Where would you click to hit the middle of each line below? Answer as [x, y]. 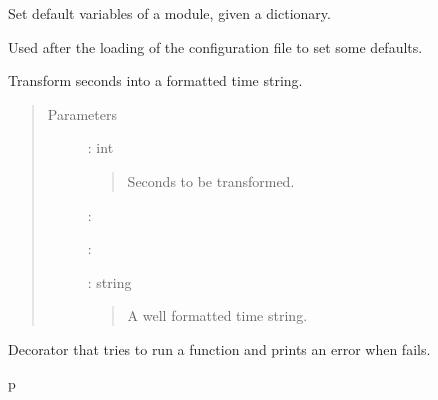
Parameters [82, 113]
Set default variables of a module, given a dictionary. [169, 13]
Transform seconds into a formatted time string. [155, 80]
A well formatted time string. [217, 315]
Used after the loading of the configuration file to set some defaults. [215, 46]
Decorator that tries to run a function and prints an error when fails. [219, 348]
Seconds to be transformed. [211, 180]
